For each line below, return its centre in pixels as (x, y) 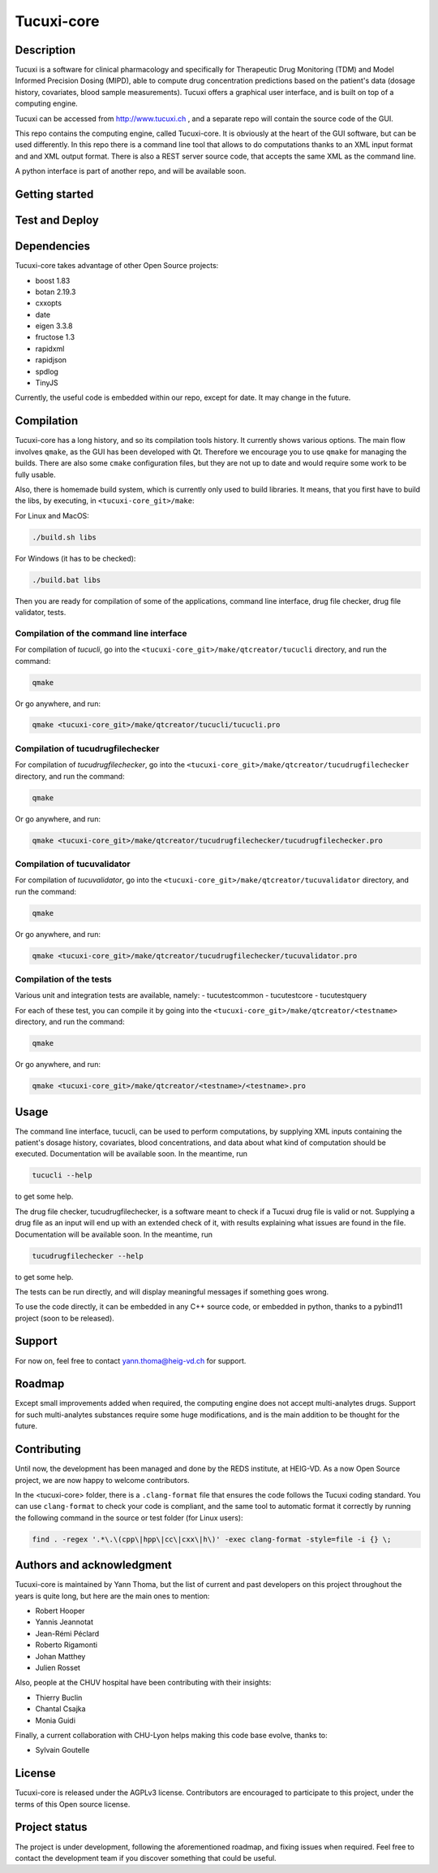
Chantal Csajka (60, 1709)
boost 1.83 (53, 280)
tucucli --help (62, 1175)
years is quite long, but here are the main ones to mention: (112, 1596)
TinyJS (47, 383)
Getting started (54, 194)
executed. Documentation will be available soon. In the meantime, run (131, 1154)
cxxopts (49, 303)
